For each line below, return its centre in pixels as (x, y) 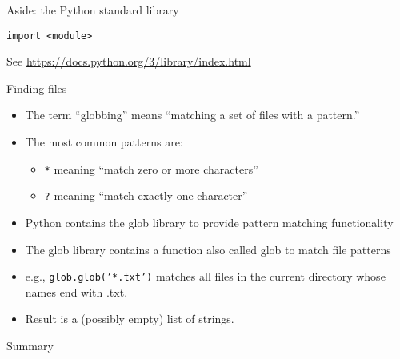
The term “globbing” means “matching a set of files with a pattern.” (192, 115)
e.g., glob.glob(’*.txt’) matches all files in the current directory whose (205, 276)
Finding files (37, 88)
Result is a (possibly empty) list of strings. (130, 319)
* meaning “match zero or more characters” (151, 168)
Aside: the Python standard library (93, 10)
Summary (30, 345)
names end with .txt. (76, 291)
